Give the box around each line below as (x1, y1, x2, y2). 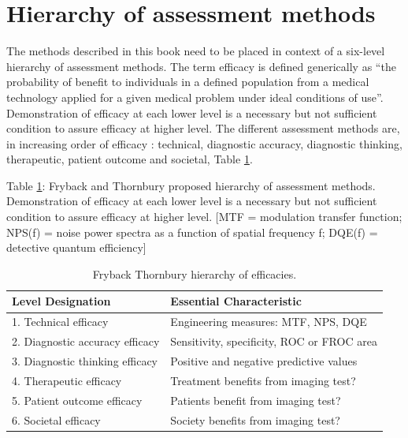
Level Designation (12, 293, 111, 309)
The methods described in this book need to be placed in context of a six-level (6, 43, 385, 59)
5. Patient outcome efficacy (12, 391, 143, 408)
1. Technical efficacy (12, 313, 109, 330)
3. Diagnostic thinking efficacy (12, 352, 158, 369)
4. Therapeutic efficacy (12, 372, 122, 388)
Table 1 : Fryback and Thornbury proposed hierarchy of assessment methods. (6, 177, 376, 193)
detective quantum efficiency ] (6, 239, 147, 256)
